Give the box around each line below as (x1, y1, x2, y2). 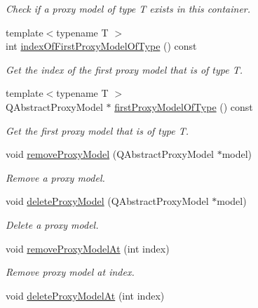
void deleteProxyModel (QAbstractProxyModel (6, 194, 209, 208)
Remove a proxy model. (6, 170, 105, 185)
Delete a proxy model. (6, 217, 99, 232)
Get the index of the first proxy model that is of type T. (6, 62, 243, 76)
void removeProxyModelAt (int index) (6, 241, 170, 255)
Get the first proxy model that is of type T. (6, 123, 189, 138)
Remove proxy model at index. (6, 265, 135, 279)
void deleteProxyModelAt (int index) (6, 288, 165, 302)
